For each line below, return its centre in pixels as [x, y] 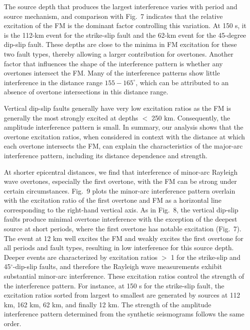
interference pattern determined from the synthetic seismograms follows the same [124, 314]
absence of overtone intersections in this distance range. [86, 92]
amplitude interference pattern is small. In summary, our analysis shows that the [124, 127]
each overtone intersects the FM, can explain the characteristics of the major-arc [123, 146]
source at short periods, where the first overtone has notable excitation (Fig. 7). [123, 229]
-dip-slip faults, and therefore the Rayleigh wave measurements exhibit [118, 266]
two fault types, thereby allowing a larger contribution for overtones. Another [119, 53]
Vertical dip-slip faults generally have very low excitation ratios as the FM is [118, 108]
